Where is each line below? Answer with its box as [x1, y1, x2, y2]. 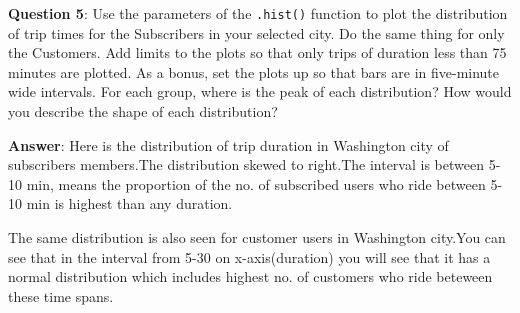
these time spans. [8, 285, 114, 306]
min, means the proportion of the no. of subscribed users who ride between [26, 173, 486, 194]
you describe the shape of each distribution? [8, 101, 278, 122]
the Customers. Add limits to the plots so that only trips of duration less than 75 [8, 42, 507, 63]
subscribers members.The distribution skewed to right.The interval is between [8, 154, 484, 175]
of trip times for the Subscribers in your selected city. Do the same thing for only [8, 22, 505, 43]
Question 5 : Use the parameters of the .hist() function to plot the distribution [8, 3, 508, 23]
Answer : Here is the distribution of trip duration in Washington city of [8, 134, 449, 155]
